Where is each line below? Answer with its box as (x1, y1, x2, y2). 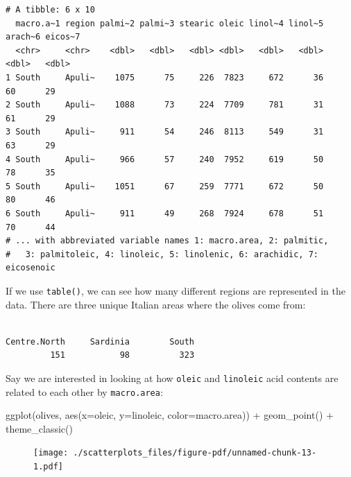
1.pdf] (33, 462, 63, 472)
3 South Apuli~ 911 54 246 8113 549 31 (6, 127, 324, 137)
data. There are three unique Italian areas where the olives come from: (6, 297, 306, 311)
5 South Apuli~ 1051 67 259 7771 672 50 (6, 181, 324, 191)
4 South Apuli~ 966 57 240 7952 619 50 (6, 154, 324, 164)
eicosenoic (6, 263, 55, 273)
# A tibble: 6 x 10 (6, 5, 95, 15)
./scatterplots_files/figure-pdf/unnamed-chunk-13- (73, 448, 317, 458)
